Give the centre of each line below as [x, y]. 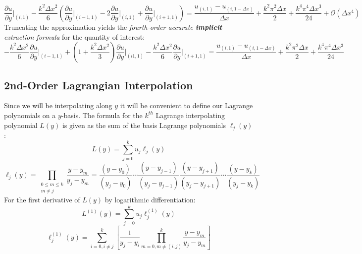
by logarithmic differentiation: [150, 199]
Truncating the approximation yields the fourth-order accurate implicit [113, 27]
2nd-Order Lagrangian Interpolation [99, 85]
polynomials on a [30, 115]
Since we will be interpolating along [58, 105]
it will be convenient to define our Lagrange [186, 105]
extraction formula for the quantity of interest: [75, 36]
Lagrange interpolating [190, 115]
